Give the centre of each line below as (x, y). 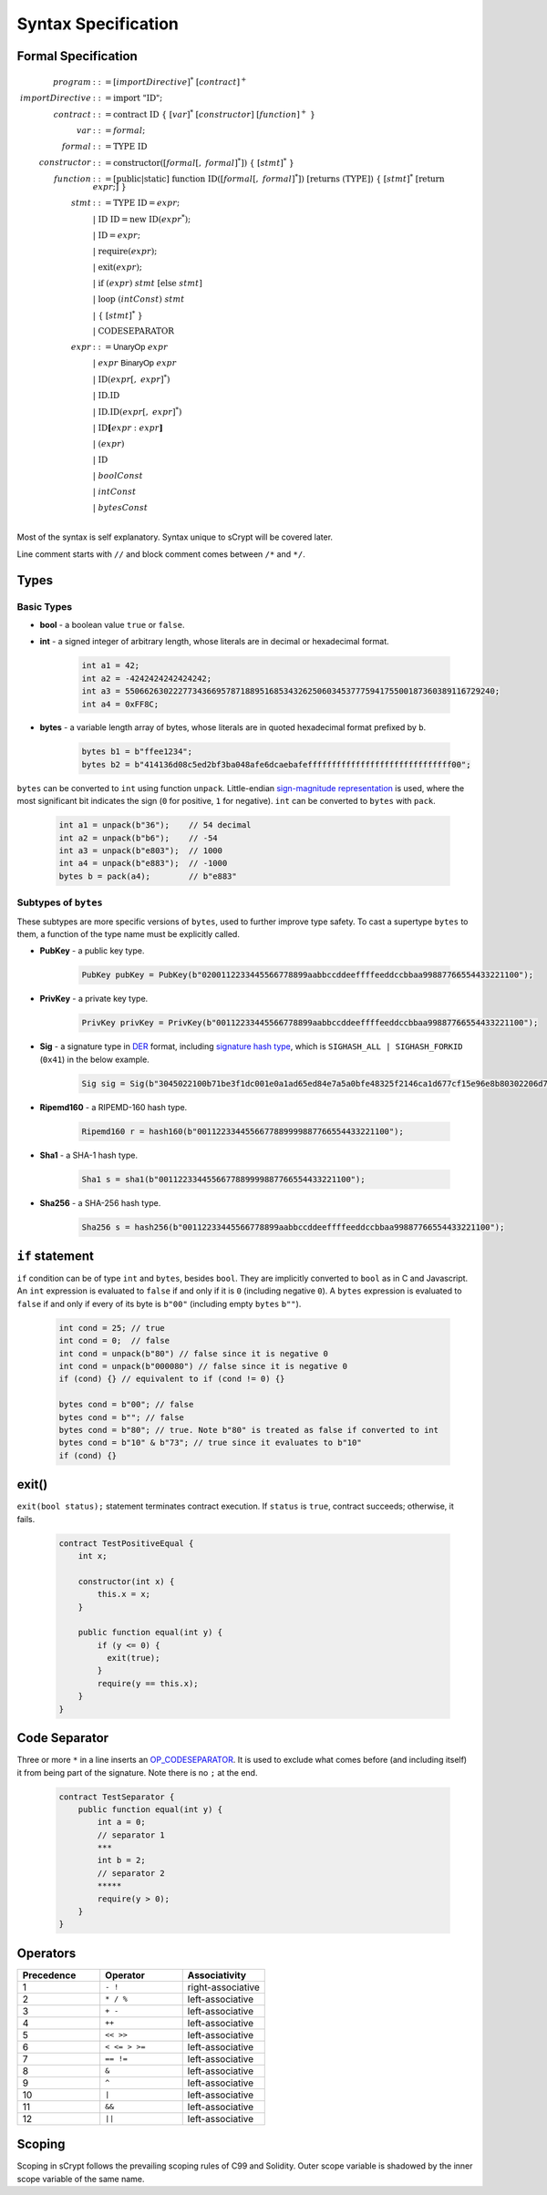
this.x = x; (124, 1594)
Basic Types (45, 606)
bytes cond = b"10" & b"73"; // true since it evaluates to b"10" (210, 1443)
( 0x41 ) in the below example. (94, 1059)
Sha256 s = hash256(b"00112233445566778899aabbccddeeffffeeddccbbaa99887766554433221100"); (293, 1227)
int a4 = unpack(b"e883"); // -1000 (143, 863)
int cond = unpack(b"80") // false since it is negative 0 (193, 1353)
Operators (46, 1953)
